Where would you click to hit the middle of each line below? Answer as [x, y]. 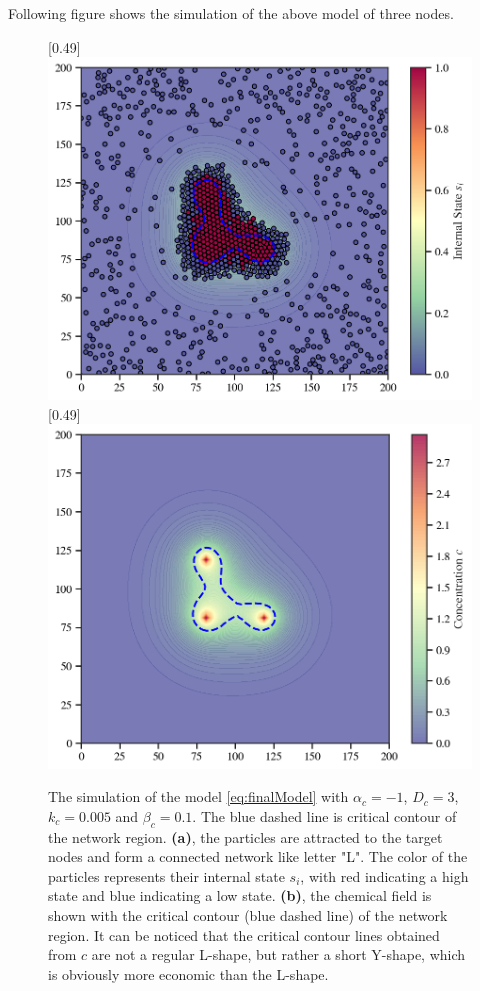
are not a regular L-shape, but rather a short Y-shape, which [278, 954]
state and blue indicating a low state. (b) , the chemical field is [240, 895]
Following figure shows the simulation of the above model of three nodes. [231, 13]
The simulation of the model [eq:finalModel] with [198, 796]
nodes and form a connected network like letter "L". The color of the [258, 856]
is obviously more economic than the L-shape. [188, 973]
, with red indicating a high [384, 875]
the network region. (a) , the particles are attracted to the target [245, 836]
